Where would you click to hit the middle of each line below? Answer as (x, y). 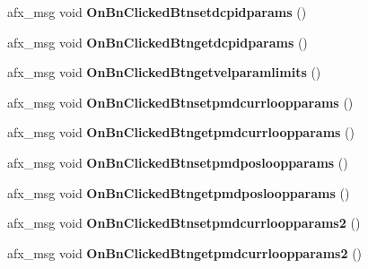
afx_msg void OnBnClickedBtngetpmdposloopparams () (179, 192)
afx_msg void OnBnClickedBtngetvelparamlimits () (164, 72)
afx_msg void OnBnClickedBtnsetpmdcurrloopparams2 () (184, 223)
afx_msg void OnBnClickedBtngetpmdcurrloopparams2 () (185, 252)
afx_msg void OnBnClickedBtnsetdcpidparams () (157, 12)
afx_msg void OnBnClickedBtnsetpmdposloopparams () (178, 162)
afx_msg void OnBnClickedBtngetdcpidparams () (158, 42)
